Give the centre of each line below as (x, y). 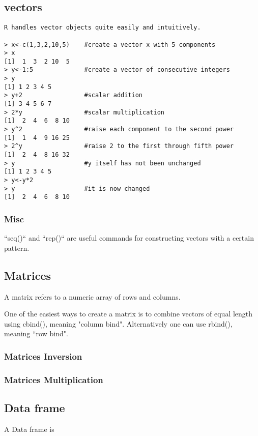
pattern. (17, 248)
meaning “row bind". (36, 333)
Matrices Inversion (43, 356)
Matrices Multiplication (54, 379)
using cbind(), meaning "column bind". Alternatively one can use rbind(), (118, 323)
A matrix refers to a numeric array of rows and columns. (92, 296)
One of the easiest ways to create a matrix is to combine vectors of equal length (128, 314)
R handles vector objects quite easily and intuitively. (103, 28)
